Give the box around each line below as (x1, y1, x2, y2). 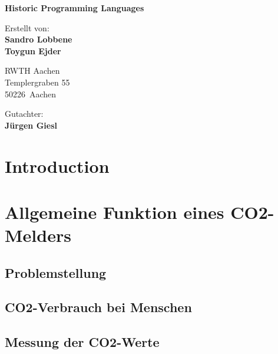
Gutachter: (5, 107, 44, 120)
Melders (5, 223, 71, 247)
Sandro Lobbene (5, 33, 72, 45)
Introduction (5, 153, 110, 178)
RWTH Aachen (5, 64, 60, 77)
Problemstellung (5, 263, 107, 281)
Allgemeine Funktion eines (5, 199, 224, 224)
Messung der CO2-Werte (5, 333, 160, 351)
